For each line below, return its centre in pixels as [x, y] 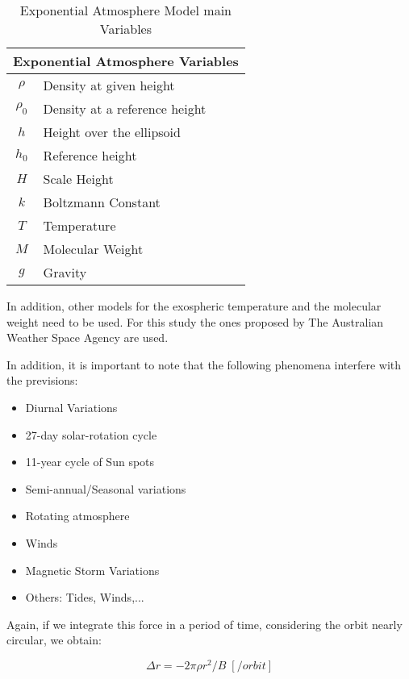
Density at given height [109, 85]
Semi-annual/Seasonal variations [106, 488]
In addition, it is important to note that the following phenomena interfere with [204, 364]
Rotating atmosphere [77, 516]
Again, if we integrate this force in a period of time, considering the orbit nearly [204, 624]
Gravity [65, 272]
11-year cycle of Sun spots [90, 462]
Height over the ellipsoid [112, 132]
